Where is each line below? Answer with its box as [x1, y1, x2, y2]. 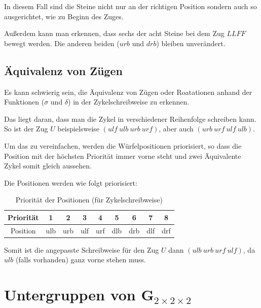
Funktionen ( [4, 96, 45, 107]
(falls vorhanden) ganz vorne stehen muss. [15, 254, 146, 265]
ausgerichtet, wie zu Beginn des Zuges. [4, 11, 124, 21]
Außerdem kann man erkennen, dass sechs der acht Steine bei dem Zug [4, 28, 225, 39]
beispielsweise [57, 123, 100, 134]
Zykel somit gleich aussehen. [4, 160, 92, 171]
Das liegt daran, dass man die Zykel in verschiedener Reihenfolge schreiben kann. [4, 113, 256, 124]
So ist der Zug [4, 123, 48, 134]
